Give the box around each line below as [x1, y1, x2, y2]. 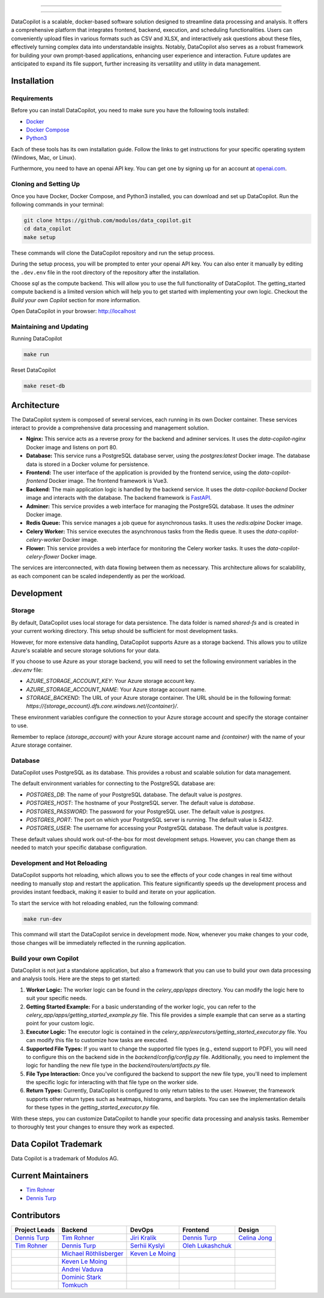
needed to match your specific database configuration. [11, 844, 147, 851]
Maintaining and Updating [11, 322, 89, 330]
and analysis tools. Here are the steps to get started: [11, 975, 141, 982]
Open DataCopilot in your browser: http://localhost [11, 308, 136, 315]
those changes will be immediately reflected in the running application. [11, 939, 186, 946]
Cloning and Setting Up [11, 180, 80, 189]
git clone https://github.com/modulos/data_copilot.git [23, 217, 192, 223]
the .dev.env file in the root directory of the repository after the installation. [11, 268, 200, 276]
